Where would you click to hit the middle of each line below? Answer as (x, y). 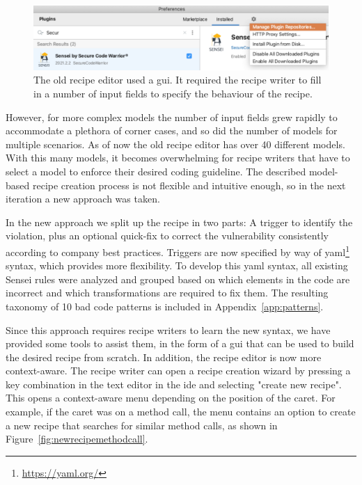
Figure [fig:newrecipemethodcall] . (77, 439)
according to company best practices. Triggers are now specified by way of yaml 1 (178, 251)
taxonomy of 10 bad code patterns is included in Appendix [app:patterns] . (165, 306)
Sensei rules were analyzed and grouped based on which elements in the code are (178, 279)
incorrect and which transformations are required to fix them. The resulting (167, 293)
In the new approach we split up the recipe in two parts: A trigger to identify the (179, 222)
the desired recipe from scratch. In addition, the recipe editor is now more (164, 357)
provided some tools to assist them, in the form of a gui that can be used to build (180, 343)
